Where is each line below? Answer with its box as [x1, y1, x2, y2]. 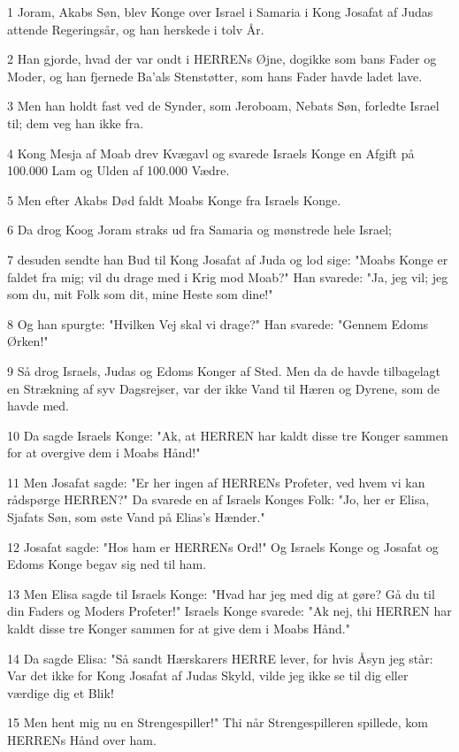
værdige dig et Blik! [7, 683, 114, 702]
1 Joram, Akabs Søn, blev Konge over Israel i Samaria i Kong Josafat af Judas [7, 3, 433, 20]
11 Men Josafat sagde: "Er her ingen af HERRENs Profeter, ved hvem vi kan [7, 472, 425, 491]
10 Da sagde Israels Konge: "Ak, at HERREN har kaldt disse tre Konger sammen [7, 426, 448, 444]
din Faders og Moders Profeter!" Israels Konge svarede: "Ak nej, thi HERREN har [7, 602, 452, 620]
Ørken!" [7, 332, 49, 350]
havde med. [7, 396, 69, 415]
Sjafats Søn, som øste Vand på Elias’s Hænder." [7, 508, 265, 526]
